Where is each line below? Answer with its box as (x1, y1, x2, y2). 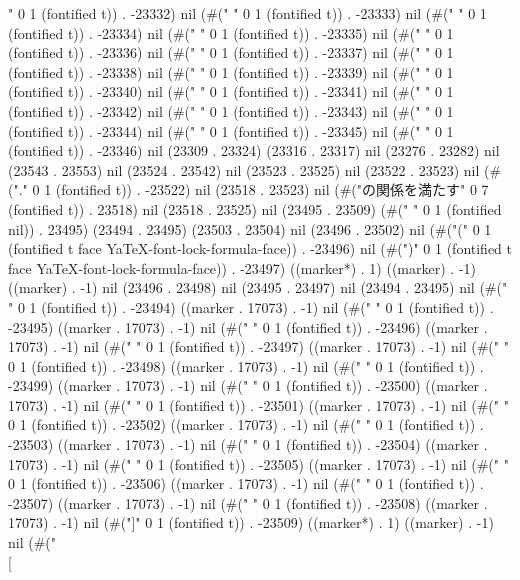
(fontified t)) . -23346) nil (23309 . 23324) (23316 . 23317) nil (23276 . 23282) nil (8, 140, 500, 161)
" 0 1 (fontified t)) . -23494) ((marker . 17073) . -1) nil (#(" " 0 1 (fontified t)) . (8, 296, 494, 317)
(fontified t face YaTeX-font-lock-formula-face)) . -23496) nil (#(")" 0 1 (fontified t (8, 238, 513, 259)
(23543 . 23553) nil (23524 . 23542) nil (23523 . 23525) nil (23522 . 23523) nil (8, 159, 480, 180)
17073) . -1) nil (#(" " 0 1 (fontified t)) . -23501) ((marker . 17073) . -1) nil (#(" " (8, 394, 509, 415)
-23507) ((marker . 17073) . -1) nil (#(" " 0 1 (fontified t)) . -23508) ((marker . (8, 492, 488, 513)
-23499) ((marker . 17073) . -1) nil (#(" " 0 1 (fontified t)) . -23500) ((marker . (8, 375, 488, 396)
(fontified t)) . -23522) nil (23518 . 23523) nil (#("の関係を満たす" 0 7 (55, 179, 489, 200)
